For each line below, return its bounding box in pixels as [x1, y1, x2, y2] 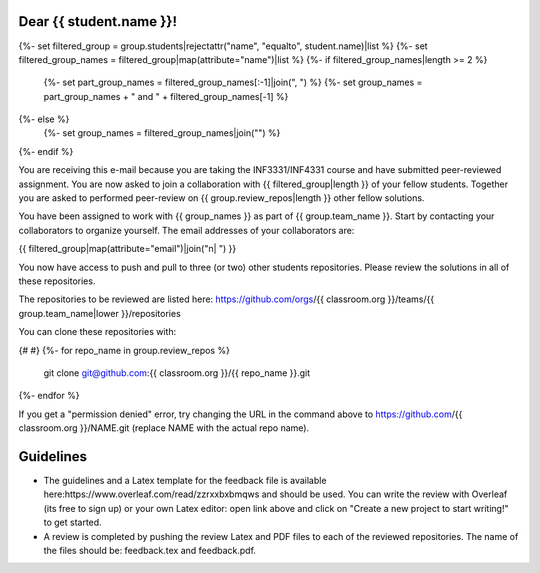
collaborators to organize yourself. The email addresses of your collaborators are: [18, 224, 355, 236]
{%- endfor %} [18, 390, 80, 402]
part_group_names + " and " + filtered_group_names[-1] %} [43, 90, 289, 102]
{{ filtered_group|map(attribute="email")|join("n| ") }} [18, 243, 237, 255]
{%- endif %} [18, 145, 74, 157]
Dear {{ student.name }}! [18, 13, 178, 30]
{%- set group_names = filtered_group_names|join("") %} [43, 127, 281, 139]
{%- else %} [18, 113, 70, 125]
